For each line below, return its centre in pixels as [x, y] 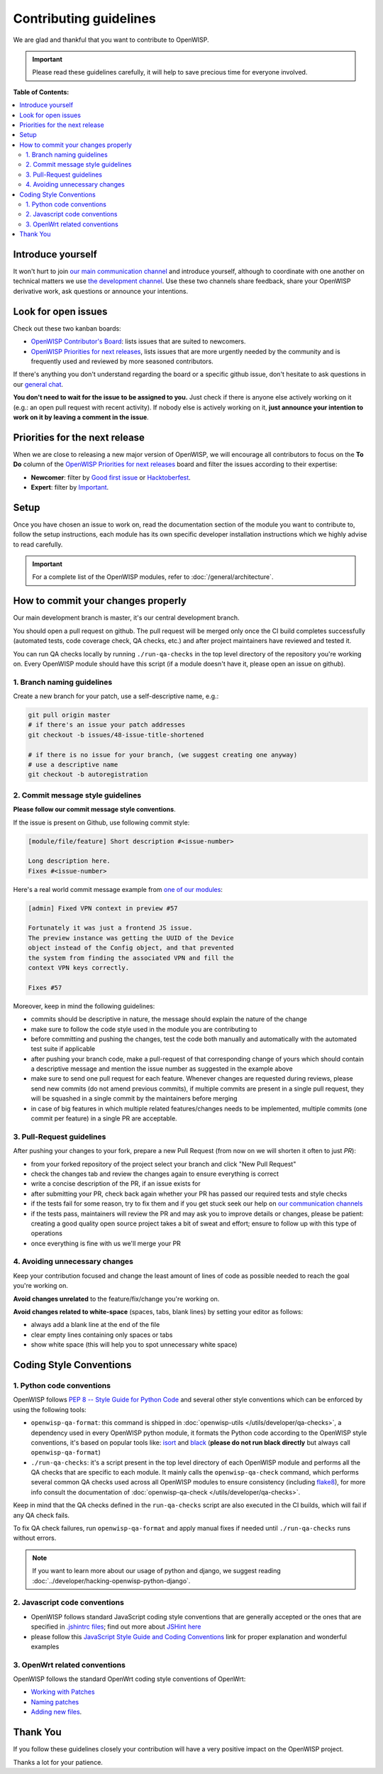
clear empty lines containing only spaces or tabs [102, 1335]
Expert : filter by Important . [70, 487]
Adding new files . [56, 1712]
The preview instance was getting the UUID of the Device [131, 938]
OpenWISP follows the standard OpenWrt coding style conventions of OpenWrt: [129, 1679]
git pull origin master [70, 715]
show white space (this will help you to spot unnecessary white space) [134, 1345]
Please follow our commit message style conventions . [95, 810]
